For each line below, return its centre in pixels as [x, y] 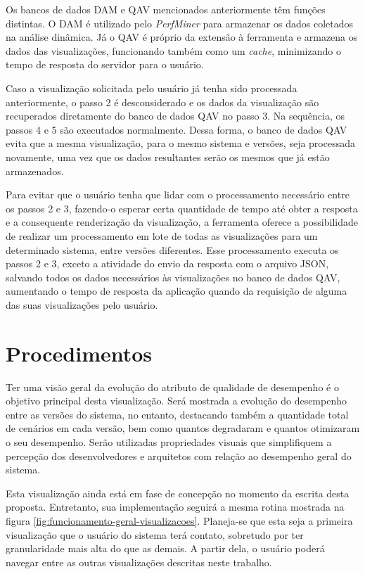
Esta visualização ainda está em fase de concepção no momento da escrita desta [178, 493]
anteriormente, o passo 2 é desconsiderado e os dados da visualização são [162, 102]
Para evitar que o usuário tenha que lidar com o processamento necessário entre [178, 194]
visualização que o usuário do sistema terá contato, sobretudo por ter [155, 534]
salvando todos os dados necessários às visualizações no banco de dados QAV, [173, 277]
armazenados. [35, 171]
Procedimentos [79, 353]
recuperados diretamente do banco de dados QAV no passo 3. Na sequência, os [175, 116]
